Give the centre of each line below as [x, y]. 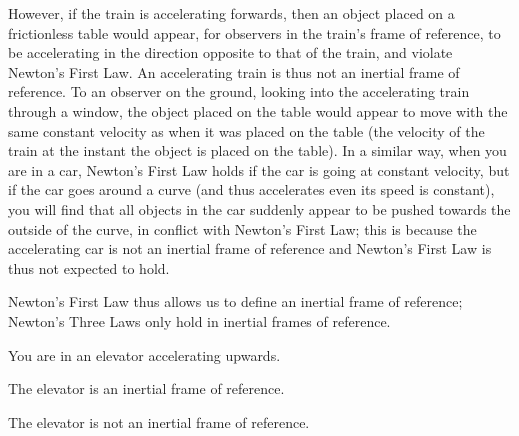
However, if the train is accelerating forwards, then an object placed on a [231, 13]
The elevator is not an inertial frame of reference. [159, 421]
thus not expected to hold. [89, 267]
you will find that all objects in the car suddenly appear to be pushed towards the [259, 208]
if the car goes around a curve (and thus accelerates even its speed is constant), [251, 189]
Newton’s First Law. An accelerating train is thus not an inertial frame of [234, 71]
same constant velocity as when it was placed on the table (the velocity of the [246, 130]
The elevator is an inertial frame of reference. [146, 388]
